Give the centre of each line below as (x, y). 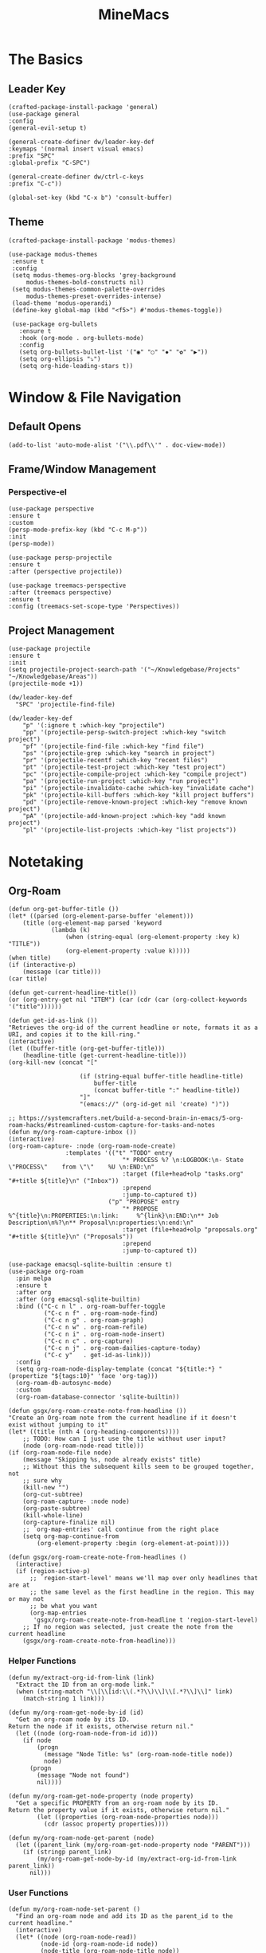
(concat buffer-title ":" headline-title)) (167, 1090)
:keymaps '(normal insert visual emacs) (76, 149)
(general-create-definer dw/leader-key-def (82, 142)
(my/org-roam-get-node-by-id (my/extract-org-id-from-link (137, 1859)
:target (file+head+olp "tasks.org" (183, 1174)
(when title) (30, 958)
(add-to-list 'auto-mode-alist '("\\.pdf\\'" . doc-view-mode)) (117, 445)
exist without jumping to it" (59, 1425)
